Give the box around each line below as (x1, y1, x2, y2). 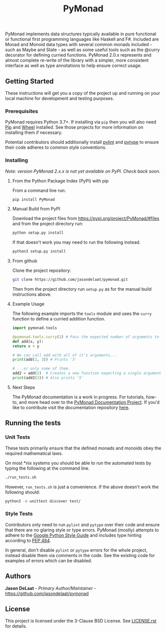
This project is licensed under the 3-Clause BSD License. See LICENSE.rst (5, 618, 157, 624)
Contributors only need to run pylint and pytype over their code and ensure (5, 521, 160, 527)
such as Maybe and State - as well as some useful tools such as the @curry (5, 47, 160, 53)
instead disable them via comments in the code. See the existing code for (5, 552, 155, 558)
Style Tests (5, 510, 33, 517)
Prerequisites (5, 108, 38, 115)
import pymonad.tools (12, 325, 57, 330)
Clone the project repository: (12, 267, 71, 273)
